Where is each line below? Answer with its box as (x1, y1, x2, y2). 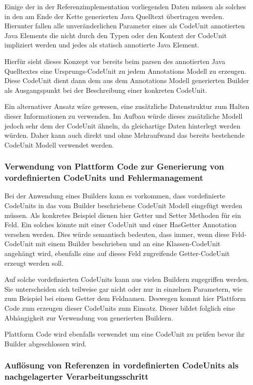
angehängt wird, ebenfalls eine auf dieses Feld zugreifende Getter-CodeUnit (4, 248, 230, 258)
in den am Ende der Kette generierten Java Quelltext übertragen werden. (4, 11, 224, 21)
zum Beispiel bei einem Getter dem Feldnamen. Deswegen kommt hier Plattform (4, 293, 246, 303)
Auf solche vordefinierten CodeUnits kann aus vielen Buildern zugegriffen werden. (4, 274, 249, 284)
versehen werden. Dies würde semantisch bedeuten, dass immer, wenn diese (4, 229, 230, 239)
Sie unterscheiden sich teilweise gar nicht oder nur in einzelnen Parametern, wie (4, 283, 243, 294)
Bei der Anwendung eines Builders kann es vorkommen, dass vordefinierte (4, 191, 226, 201)
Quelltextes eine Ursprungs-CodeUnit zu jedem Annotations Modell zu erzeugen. (4, 65, 247, 76)
